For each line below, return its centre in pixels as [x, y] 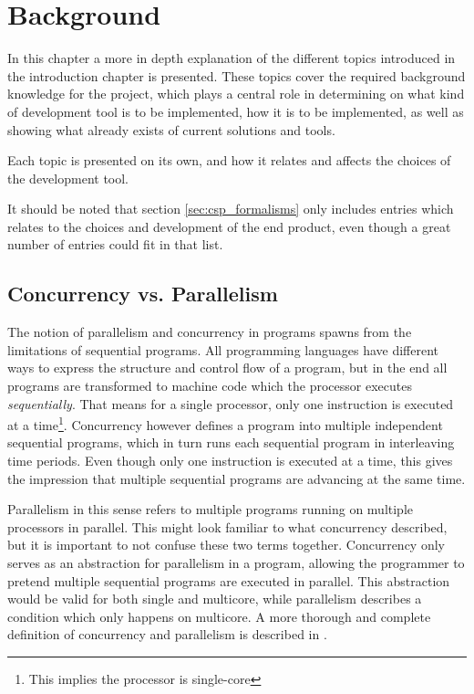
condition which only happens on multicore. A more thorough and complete [219, 616]
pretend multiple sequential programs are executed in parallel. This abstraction [229, 580]
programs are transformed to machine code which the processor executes [210, 386]
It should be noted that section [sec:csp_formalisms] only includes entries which [231, 209]
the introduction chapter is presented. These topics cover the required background [237, 75]
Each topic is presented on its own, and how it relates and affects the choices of [229, 160]
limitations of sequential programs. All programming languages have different [223, 349]
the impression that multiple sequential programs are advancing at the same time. [237, 478]
